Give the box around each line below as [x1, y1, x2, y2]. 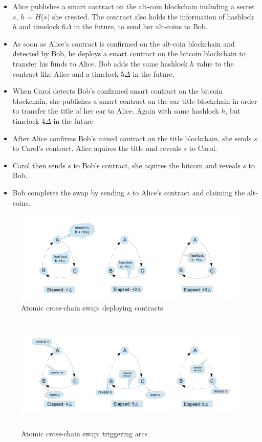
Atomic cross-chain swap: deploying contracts [21, 302, 163, 313]
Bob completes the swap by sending [12, 187, 124, 197]
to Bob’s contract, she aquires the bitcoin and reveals [73, 160, 241, 170]
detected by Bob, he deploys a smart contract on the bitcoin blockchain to [12, 48, 246, 59]
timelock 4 [12, 115, 46, 126]
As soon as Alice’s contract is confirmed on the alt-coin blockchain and [12, 38, 235, 49]
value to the [196, 58, 234, 69]
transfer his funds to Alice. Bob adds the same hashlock [12, 58, 188, 69]
